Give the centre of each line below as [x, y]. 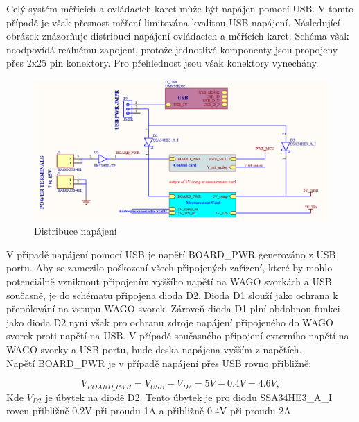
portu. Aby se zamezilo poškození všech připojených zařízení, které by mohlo [169, 268]
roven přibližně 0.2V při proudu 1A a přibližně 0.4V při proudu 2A [149, 411]
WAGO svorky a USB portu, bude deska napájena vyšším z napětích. [154, 349]
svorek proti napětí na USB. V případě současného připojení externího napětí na [178, 336]
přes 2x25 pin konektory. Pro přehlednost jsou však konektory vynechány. [163, 63]
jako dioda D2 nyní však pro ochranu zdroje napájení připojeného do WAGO [170, 322]
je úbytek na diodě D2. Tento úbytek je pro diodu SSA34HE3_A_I [189, 397]
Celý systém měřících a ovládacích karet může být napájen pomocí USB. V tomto [180, 8]
